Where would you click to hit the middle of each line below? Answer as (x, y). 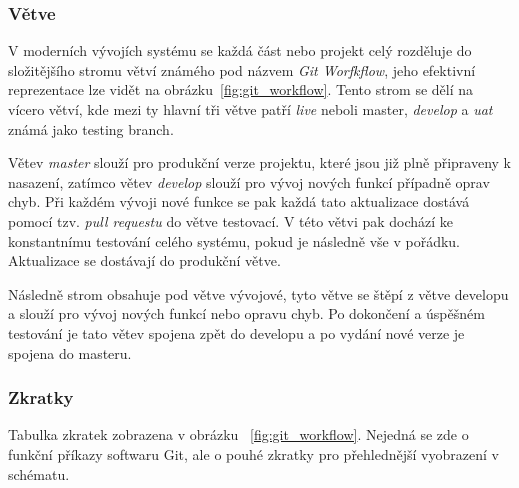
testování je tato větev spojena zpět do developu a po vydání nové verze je (236, 332)
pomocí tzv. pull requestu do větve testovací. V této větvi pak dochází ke (231, 220)
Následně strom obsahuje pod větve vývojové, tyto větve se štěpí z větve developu (258, 293)
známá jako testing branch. (91, 128)
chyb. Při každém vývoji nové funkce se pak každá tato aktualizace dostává (239, 201)
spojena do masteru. (70, 352)
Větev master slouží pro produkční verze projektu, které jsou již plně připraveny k (260, 162)
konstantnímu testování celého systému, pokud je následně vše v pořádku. (234, 240)
